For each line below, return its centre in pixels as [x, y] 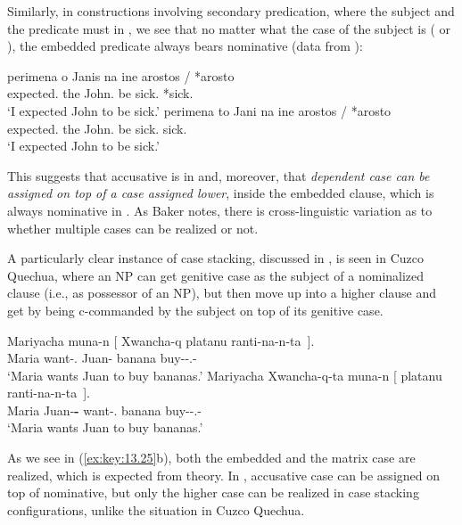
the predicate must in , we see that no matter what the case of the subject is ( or [229, 28]
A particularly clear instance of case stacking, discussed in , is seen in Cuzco [215, 258]
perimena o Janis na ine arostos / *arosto [121, 75]
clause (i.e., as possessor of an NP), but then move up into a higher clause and [222, 293]
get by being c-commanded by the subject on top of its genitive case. [195, 310]
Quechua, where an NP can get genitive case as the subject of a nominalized [216, 275]
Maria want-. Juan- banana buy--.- [102, 358]
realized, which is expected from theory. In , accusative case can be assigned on [223, 475]
